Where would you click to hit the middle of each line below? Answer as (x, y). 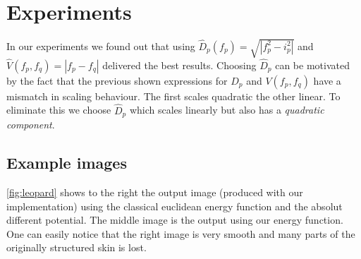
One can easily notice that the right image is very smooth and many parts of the (181, 233)
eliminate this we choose (59, 110)
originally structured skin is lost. (77, 247)
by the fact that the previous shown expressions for (117, 80)
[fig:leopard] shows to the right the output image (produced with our (155, 192)
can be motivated (312, 65)
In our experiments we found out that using (101, 46)
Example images (67, 163)
